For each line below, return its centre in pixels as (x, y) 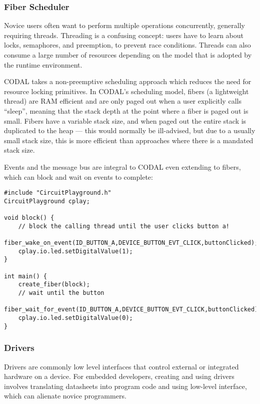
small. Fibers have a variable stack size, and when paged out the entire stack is (125, 120)
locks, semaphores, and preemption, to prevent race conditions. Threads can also (127, 45)
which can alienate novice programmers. (65, 396)
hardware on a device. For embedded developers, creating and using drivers (119, 376)
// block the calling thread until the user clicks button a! (124, 226)
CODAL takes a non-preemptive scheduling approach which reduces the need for (128, 81)
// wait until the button (61, 293)
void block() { (29, 218)
